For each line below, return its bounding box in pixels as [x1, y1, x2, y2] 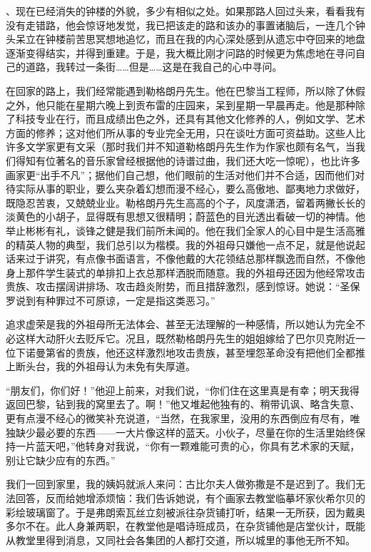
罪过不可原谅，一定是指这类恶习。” [55, 292, 215, 307]
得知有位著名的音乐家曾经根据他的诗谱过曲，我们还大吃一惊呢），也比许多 [15, 153, 360, 168]
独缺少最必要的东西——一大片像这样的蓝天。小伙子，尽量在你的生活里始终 [6, 424, 355, 439]
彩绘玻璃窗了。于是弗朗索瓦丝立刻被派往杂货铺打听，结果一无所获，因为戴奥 [6, 504, 365, 519]
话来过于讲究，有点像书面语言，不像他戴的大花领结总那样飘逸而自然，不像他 [6, 251, 365, 266]
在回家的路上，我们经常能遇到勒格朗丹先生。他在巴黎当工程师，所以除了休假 [6, 83, 365, 98]
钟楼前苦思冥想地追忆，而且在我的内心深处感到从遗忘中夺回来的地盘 [45, 31, 365, 46]
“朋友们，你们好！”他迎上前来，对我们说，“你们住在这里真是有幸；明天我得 [6, 382, 360, 397]
